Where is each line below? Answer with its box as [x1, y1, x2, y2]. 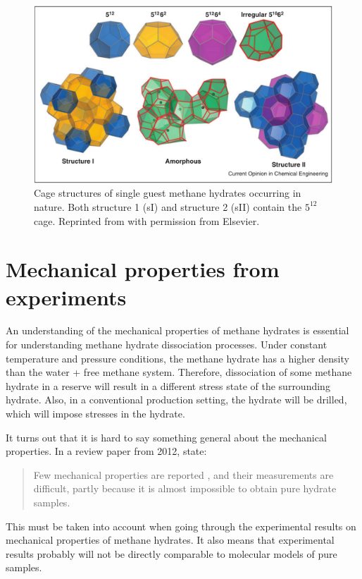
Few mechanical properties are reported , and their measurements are [33, 467, 334, 482]
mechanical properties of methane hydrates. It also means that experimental [6, 532, 335, 547]
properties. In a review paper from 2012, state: [6, 444, 207, 458]
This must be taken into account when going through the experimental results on [6, 518, 356, 533]
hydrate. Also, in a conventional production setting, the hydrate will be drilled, [6, 392, 347, 407]
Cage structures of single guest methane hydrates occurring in [34, 185, 301, 200]
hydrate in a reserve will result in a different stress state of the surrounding [6, 378, 330, 393]
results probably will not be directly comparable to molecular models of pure [6, 546, 337, 561]
